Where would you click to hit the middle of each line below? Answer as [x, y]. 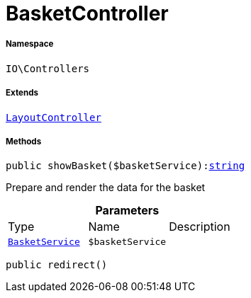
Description [200, 227]
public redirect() [57, 265]
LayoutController [54, 117]
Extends [22, 93]
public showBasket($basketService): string [125, 166]
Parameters [127, 211]
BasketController [87, 13]
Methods [24, 141]
